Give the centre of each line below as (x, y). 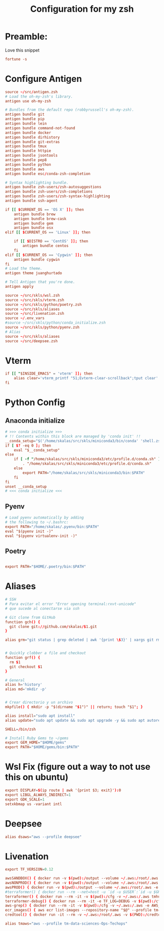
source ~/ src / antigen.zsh (31, 92)
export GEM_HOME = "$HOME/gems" (36, 743)
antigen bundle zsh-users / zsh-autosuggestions (53, 187)
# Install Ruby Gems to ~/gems (37, 738)
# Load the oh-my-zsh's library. (39, 97)
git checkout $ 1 (26, 667)
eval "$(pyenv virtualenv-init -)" (41, 536)
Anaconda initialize (35, 420)
